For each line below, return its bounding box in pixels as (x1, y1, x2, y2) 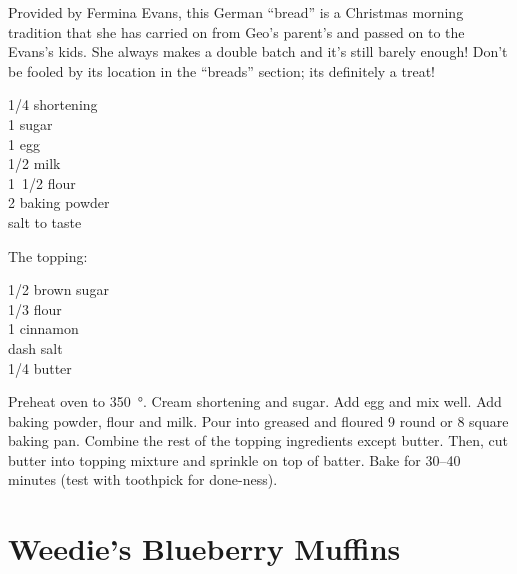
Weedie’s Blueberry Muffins (8, 528, 401, 569)
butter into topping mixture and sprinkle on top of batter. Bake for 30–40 (8, 449, 461, 470)
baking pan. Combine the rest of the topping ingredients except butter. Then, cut (8, 430, 509, 451)
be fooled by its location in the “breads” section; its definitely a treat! (8, 60, 435, 81)
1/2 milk (8, 153, 61, 174)
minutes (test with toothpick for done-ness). (8, 469, 278, 490)
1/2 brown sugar (8, 279, 109, 300)
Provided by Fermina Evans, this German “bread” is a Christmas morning (8, 2, 464, 22)
